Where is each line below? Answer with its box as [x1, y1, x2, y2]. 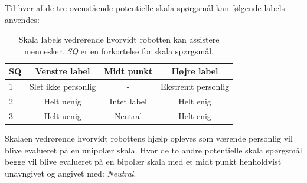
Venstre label [35, 65, 90, 77]
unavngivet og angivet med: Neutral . [5, 166, 136, 179]
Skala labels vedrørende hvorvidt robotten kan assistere [18, 33, 220, 45]
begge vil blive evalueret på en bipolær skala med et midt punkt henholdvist [5, 155, 282, 168]
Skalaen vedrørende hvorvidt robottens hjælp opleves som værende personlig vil [5, 132, 293, 144]
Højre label [171, 65, 218, 77]
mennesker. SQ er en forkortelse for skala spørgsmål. [24, 44, 214, 57]
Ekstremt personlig [161, 80, 230, 93]
